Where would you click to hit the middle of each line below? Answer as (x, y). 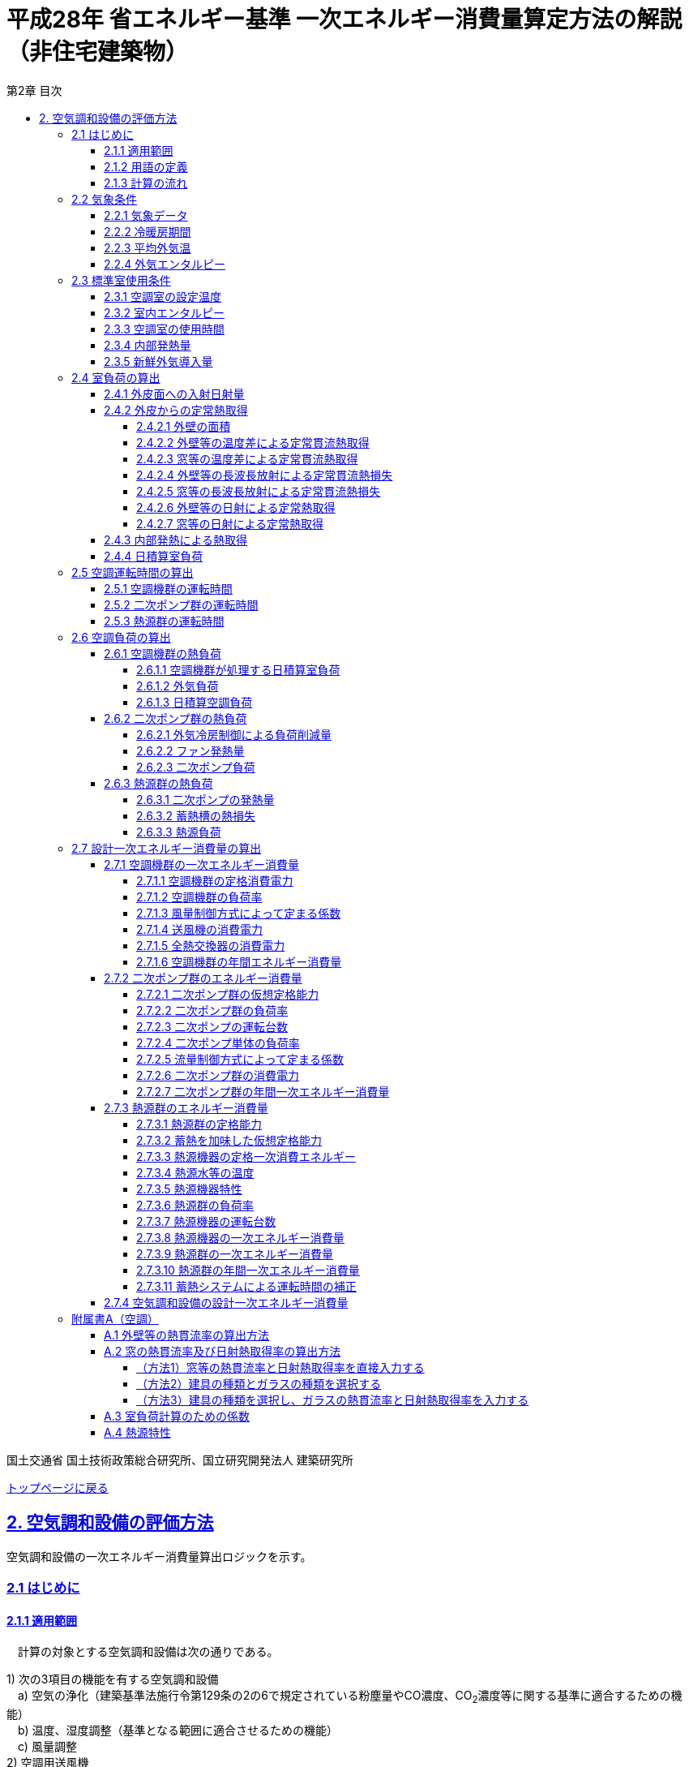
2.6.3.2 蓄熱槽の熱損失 (196, 815)
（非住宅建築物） (98, 52)
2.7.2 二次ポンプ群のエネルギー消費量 (203, 978)
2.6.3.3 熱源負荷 (179, 832)
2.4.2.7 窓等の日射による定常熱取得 (230, 523)
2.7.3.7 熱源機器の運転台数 (206, 1221)
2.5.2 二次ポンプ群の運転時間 (181, 604)
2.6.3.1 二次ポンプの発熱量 (205, 799)
